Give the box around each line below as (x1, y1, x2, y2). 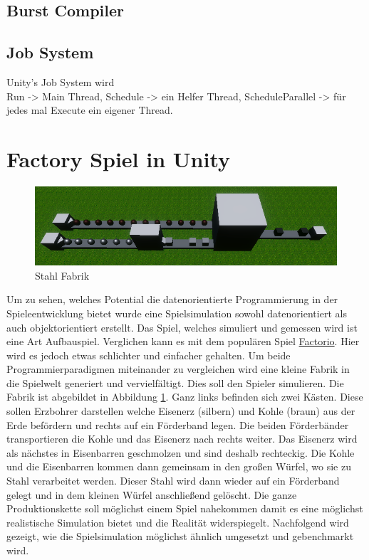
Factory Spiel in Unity (6, 144, 231, 173)
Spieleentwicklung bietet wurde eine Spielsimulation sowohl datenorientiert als (6, 305, 347, 320)
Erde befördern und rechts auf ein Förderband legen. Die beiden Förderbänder (6, 417, 349, 432)
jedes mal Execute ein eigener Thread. (6, 102, 173, 117)
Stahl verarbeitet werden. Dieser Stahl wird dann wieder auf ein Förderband (6, 473, 340, 488)
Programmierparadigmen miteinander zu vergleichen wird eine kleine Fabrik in (6, 361, 350, 376)
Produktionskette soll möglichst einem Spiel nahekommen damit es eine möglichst (6, 501, 363, 516)
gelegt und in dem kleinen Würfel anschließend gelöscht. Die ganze (6, 487, 297, 502)
